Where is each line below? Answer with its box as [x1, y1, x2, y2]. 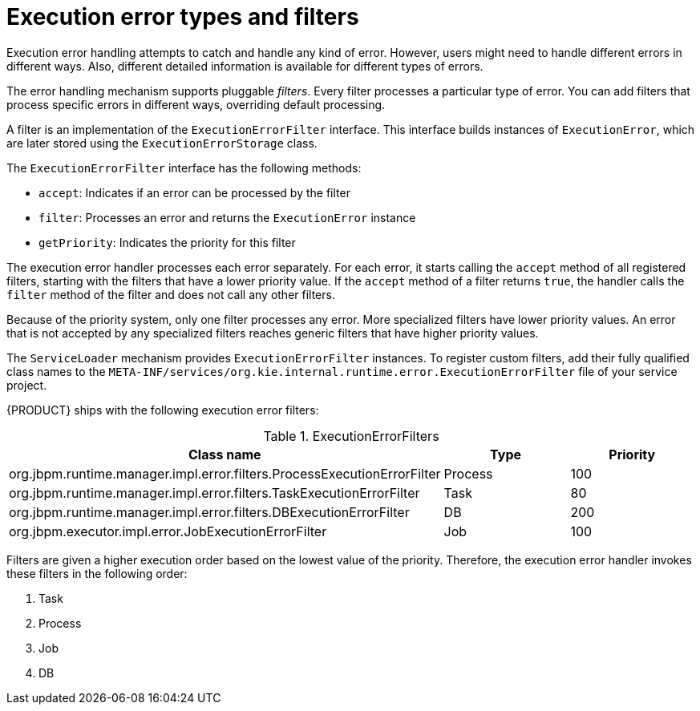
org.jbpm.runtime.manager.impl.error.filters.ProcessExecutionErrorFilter [9, 465, 441, 482]
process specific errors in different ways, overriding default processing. [6, 97, 386, 111]
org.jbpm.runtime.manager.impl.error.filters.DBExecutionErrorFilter [9, 503, 410, 520]
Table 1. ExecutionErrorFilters [263, 427, 439, 444]
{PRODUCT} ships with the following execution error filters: [6, 402, 319, 417]
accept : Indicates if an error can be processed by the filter [38, 185, 350, 200]
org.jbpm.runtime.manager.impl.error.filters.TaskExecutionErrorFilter [9, 484, 420, 501]
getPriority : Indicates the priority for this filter [38, 235, 296, 249]
